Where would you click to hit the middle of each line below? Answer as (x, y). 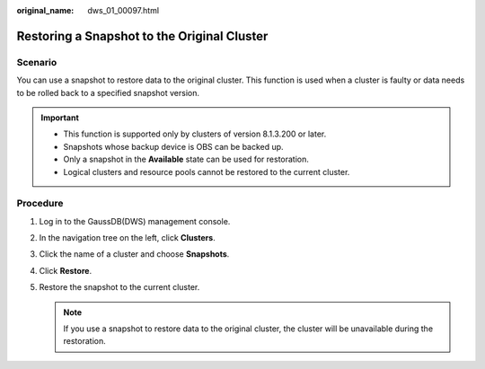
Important (60, 118)
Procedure (40, 204)
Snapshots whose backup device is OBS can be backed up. (173, 146)
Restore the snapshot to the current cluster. (119, 287)
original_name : (45, 10)
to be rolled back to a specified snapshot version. (108, 92)
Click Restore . (66, 270)
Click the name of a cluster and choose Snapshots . (134, 254)
